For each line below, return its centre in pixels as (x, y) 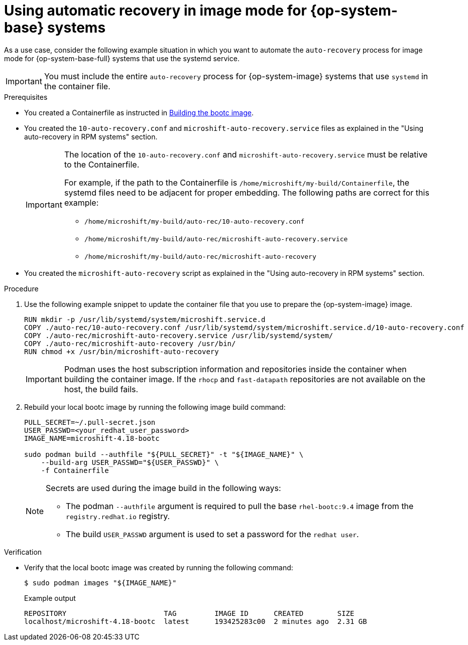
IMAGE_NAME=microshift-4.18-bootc (92, 438)
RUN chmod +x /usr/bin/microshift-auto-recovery (122, 351)
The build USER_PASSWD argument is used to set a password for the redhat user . (212, 534)
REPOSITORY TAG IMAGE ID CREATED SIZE (189, 613)
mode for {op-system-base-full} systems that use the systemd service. (122, 58)
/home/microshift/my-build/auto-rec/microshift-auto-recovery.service (216, 239)
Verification (23, 552)
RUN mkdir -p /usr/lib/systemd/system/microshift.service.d (145, 319)
